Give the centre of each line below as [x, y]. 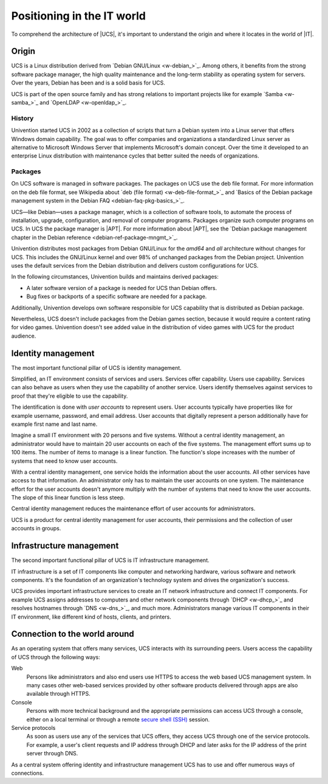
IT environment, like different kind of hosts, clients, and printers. [91, 617]
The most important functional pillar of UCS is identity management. [96, 367]
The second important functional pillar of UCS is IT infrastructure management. [110, 560]
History [22, 118]
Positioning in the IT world [78, 16]
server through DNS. [52, 754]
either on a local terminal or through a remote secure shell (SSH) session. [118, 719]
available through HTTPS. [58, 694]
